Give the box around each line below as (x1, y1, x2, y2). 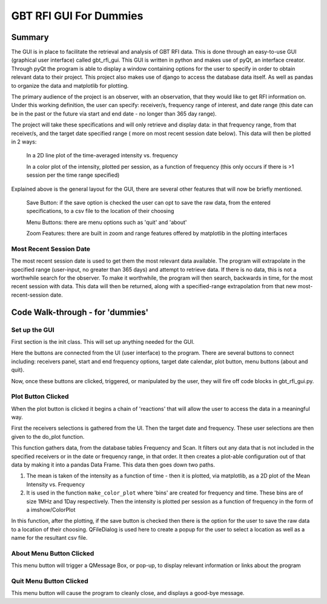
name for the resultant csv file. (11, 534, 88, 542)
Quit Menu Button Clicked (11, 577, 88, 585)
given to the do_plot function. (11, 433, 85, 440)
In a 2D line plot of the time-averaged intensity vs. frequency (26, 152, 178, 159)
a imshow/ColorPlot (26, 506, 76, 513)
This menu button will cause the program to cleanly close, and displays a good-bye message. (11, 589, 245, 597)
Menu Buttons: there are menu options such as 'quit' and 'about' (26, 218, 187, 226)
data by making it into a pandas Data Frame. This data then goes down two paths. (11, 461, 215, 468)
